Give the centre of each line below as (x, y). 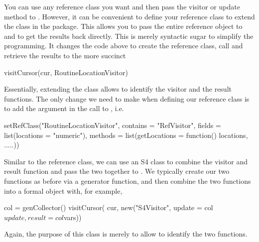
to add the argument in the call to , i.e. (64, 108)
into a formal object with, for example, (63, 190)
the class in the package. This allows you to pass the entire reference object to (123, 26)
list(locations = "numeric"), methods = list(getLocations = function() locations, (126, 135)
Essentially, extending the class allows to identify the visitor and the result (118, 89)
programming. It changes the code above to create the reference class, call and (124, 46)
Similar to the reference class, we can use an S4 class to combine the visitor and (126, 161)
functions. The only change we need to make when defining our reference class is (127, 98)
